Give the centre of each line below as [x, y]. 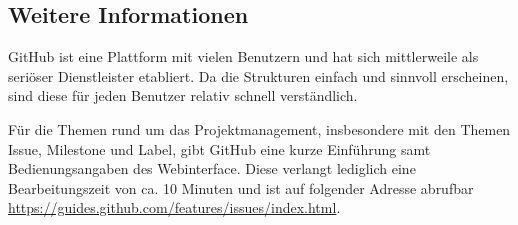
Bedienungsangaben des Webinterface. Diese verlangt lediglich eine [212, 168]
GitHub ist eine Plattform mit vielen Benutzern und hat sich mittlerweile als [243, 56]
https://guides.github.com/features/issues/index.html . [174, 207]
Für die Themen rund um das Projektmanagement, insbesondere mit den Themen [259, 128]
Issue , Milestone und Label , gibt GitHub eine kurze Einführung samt [219, 148]
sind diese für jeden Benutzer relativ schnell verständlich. [183, 95]
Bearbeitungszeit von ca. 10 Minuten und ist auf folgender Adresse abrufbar [241, 187]
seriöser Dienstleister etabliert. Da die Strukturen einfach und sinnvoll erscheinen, [258, 75]
